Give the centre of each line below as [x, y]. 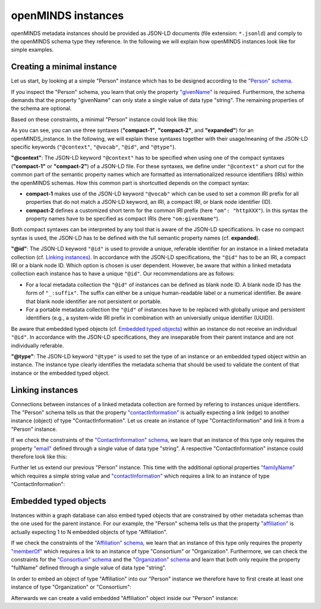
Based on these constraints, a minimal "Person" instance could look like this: [105, 119]
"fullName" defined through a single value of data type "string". [89, 568]
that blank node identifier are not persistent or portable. [94, 301]
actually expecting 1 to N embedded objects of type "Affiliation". [89, 532]
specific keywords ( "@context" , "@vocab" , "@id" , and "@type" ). [94, 147]
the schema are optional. [41, 108]
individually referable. [37, 345]
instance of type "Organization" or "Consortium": [71, 587]
